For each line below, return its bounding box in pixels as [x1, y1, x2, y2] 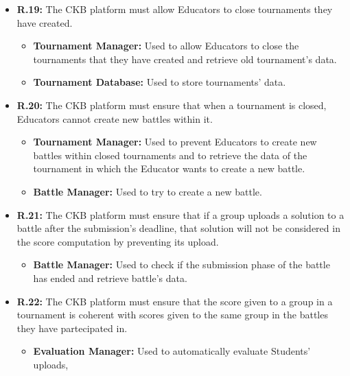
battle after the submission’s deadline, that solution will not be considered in [16, 221, 340, 235]
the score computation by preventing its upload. [16, 234, 219, 248]
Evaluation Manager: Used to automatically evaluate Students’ [33, 344, 311, 358]
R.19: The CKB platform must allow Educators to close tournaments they [16, 2, 333, 16]
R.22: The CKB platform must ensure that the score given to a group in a [16, 294, 333, 308]
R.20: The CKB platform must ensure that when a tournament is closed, [16, 97, 327, 112]
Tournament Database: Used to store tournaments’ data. [33, 75, 286, 89]
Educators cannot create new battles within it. [16, 111, 213, 126]
